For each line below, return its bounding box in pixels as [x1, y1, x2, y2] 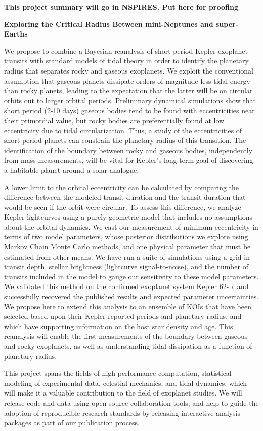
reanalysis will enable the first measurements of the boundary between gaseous [4, 331, 248, 341]
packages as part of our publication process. [4, 417, 140, 428]
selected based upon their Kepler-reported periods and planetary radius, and [4, 311, 242, 321]
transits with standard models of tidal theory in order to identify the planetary [4, 55, 249, 66]
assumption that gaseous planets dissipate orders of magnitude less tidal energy [4, 75, 250, 86]
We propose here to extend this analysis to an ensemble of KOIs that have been [4, 301, 251, 311]
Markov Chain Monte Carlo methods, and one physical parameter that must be [4, 241, 251, 252]
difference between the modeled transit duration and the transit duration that [4, 192, 246, 202]
